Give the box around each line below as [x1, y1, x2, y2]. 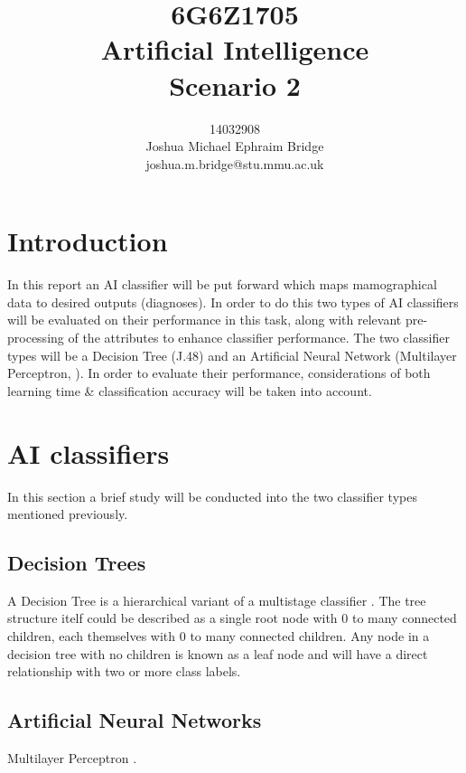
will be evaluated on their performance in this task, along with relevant [7, 310, 402, 329]
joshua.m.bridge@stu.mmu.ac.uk [145, 154, 324, 173]
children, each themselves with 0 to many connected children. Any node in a [7, 627, 430, 646]
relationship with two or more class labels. [7, 662, 241, 681]
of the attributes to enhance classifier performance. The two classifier [68, 328, 450, 346]
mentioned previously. [7, 504, 128, 523]
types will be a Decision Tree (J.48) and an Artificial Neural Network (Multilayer [7, 345, 457, 364]
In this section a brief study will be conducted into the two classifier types [7, 486, 417, 505]
